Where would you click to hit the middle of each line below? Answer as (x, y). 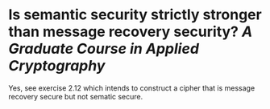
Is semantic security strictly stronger (135, 15)
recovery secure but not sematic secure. (76, 96)
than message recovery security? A (131, 32)
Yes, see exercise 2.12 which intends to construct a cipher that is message (132, 88)
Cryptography (57, 66)
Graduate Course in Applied (104, 49)
